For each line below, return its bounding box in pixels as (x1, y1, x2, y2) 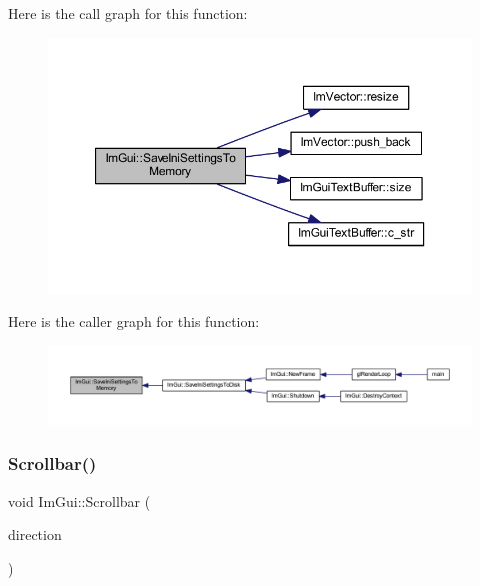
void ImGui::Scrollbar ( (8, 490, 151, 511)
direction (8, 524, 62, 545)
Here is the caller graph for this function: (8, 311, 260, 332)
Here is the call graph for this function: (8, 3, 248, 23)
